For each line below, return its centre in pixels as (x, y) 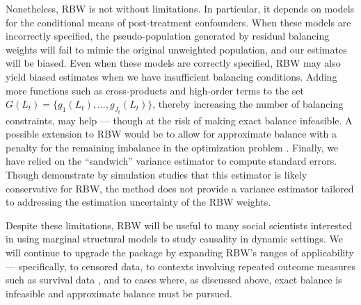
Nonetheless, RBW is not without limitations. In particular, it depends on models (180, 8)
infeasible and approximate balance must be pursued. (119, 293)
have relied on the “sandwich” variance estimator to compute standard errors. (171, 161)
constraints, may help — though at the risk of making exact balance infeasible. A (179, 120)
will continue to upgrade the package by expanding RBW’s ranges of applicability (180, 252)
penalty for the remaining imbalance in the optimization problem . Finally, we (172, 147)
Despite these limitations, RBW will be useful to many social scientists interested (179, 225)
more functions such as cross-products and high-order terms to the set (155, 90)
